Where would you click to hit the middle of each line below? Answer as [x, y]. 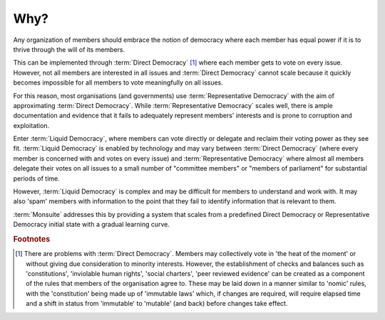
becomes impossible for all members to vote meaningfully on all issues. [118, 82]
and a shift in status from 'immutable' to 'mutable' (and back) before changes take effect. [157, 304]
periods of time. [36, 178]
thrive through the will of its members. [69, 49]
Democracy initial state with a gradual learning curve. [92, 225]
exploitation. [31, 125]
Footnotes [32, 239]
